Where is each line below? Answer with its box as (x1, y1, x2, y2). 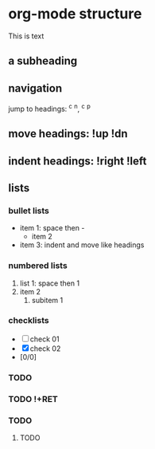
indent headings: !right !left (8, 154, 147, 167)
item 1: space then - (19, 223, 85, 233)
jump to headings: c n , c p (8, 103, 91, 113)
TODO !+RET (8, 393, 58, 404)
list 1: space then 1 (19, 278, 80, 288)
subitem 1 (31, 295, 64, 305)
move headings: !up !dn (8, 127, 129, 140)
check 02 (29, 344, 61, 353)
